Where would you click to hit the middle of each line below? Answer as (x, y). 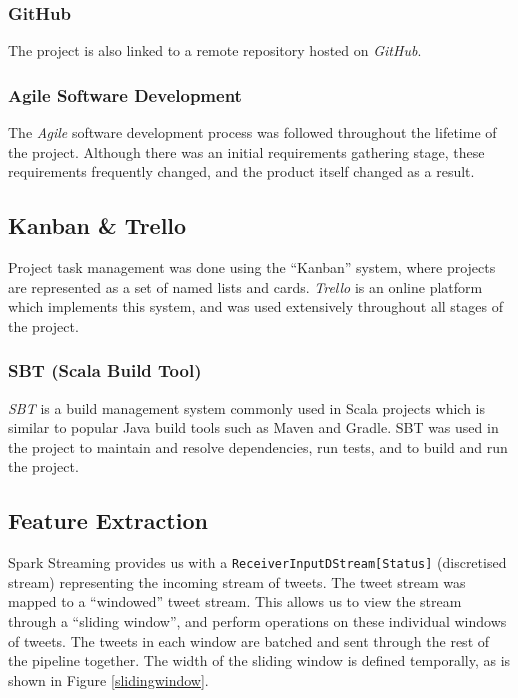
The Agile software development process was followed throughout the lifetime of (252, 132)
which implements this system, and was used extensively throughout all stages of (255, 306)
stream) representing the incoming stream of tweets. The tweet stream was (237, 581)
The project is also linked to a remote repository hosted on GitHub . (215, 50)
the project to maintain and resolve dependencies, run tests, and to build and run (258, 446)
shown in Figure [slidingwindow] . (108, 679)
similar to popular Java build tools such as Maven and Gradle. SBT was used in (253, 427)
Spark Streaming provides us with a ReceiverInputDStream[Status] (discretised (257, 562)
